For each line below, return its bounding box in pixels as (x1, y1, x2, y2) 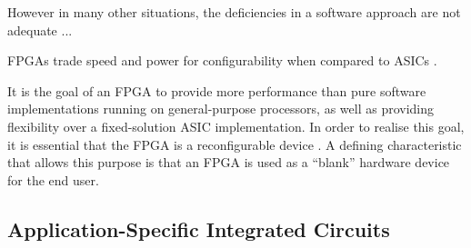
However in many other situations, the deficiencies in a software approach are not (7, 3, 461, 21)
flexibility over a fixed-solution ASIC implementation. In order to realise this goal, (7, 116, 465, 135)
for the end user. (7, 170, 99, 189)
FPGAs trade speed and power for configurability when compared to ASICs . (7, 51, 437, 70)
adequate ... (7, 20, 73, 39)
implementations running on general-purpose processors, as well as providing (7, 99, 435, 118)
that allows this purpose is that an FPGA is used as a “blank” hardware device (7, 153, 450, 172)
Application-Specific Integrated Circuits (7, 214, 390, 243)
